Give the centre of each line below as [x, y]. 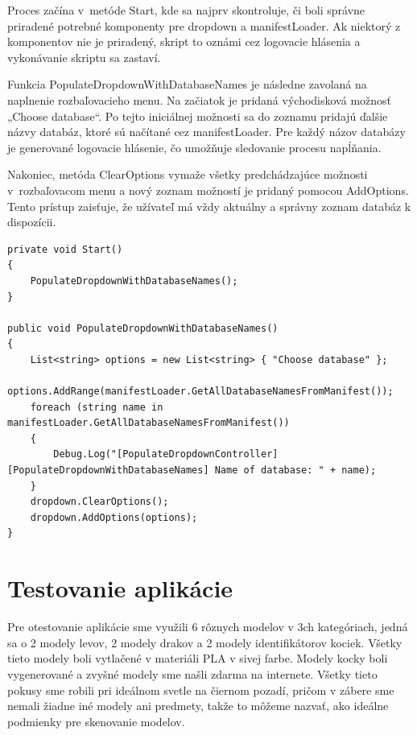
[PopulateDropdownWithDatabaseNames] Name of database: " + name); [192, 471]
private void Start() [65, 249]
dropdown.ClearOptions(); [99, 502]
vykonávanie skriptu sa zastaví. [84, 57]
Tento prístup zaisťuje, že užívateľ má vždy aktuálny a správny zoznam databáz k [209, 206]
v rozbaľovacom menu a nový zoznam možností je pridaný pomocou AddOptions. [208, 190]
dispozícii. [32, 222]
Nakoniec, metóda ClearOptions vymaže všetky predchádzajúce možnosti [188, 174]
